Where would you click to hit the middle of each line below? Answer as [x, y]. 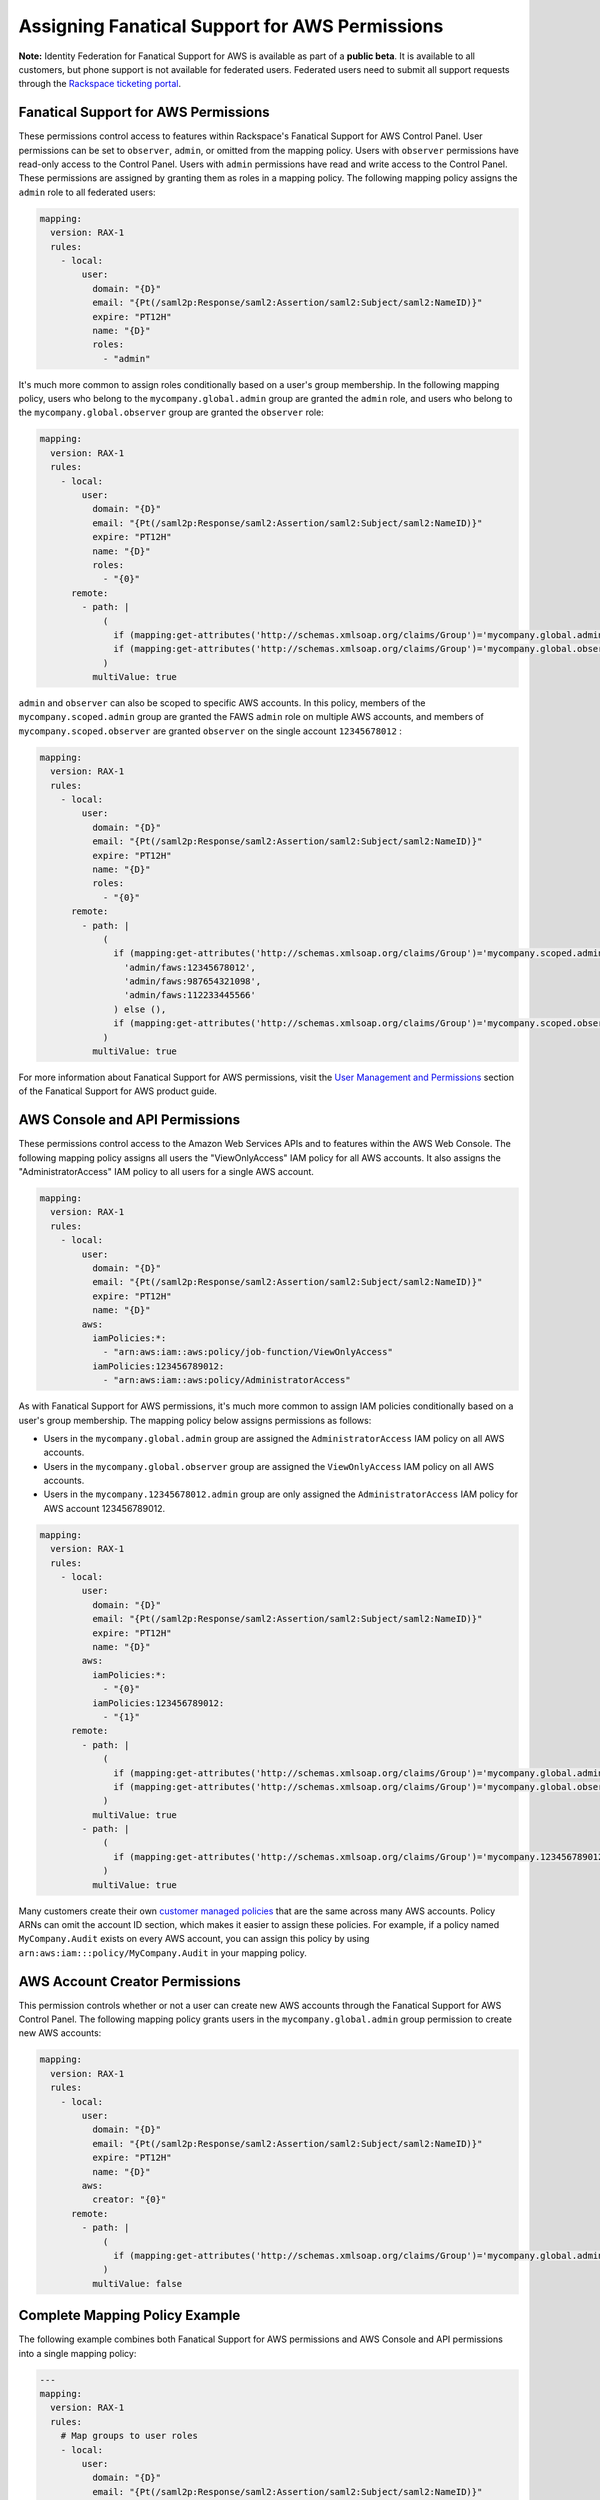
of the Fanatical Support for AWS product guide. [117, 1091]
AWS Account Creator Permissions [129, 1981]
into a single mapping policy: [77, 2353]
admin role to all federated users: [87, 192]
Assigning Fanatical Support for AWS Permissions [231, 26]
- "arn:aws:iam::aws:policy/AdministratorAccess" [226, 1380]
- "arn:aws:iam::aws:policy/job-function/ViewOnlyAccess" [248, 1352]
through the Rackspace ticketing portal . [100, 84]
